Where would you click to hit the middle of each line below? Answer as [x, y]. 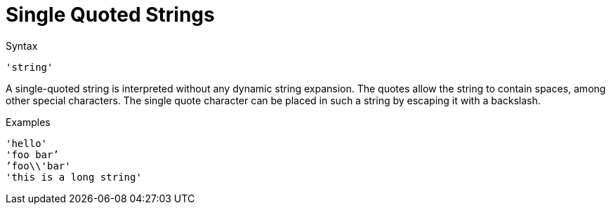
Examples [28, 122]
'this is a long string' [74, 177]
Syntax [22, 45]
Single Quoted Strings [110, 15]
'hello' [27, 143]
